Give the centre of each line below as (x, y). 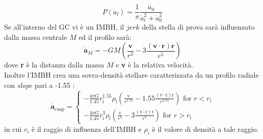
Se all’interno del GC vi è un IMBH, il (64, 27)
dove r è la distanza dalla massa (54, 65)
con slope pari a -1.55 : (40, 85)
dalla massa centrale (36, 37)
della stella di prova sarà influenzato (198, 27)
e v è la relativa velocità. (154, 65)
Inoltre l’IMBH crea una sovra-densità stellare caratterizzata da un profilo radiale (131, 75)
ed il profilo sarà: (105, 37)
